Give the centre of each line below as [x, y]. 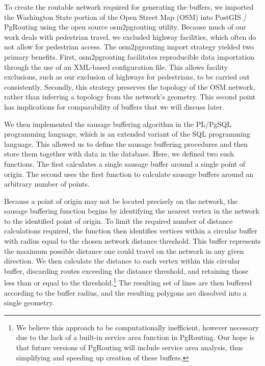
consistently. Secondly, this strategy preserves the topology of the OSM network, [130, 86]
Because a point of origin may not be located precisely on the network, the [121, 201]
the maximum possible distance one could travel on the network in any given [124, 251]
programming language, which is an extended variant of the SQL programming [127, 134]
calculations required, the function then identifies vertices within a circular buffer [131, 231]
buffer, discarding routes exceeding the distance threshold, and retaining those [126, 270]
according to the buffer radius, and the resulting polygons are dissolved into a [125, 292]
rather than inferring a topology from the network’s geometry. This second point [130, 97]
